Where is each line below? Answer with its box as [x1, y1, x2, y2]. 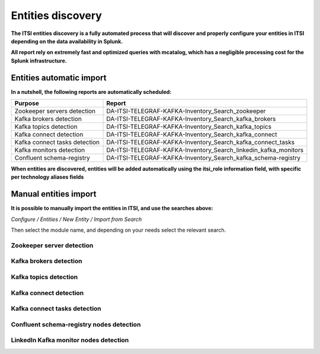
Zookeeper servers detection [14, 107, 96, 115]
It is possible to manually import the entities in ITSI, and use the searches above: [11, 205, 213, 212]
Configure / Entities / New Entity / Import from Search [11, 216, 142, 223]
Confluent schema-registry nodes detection [11, 320, 141, 328]
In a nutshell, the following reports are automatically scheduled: [11, 88, 172, 95]
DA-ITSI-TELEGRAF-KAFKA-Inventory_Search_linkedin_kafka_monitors [106, 146, 304, 154]
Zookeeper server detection [11, 241, 94, 249]
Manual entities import [11, 189, 97, 199]
